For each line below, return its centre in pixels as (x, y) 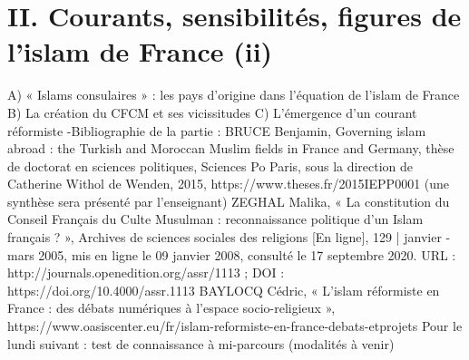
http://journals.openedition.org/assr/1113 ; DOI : (146, 272)
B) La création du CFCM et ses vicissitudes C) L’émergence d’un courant (212, 112)
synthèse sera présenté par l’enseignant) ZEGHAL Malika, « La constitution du (229, 201)
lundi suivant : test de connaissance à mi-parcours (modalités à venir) (201, 343)
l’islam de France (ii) (140, 51)
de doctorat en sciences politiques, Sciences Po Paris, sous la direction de (210, 165)
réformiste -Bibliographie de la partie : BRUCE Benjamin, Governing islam (217, 130)
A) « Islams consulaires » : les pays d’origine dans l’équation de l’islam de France (234, 95)
